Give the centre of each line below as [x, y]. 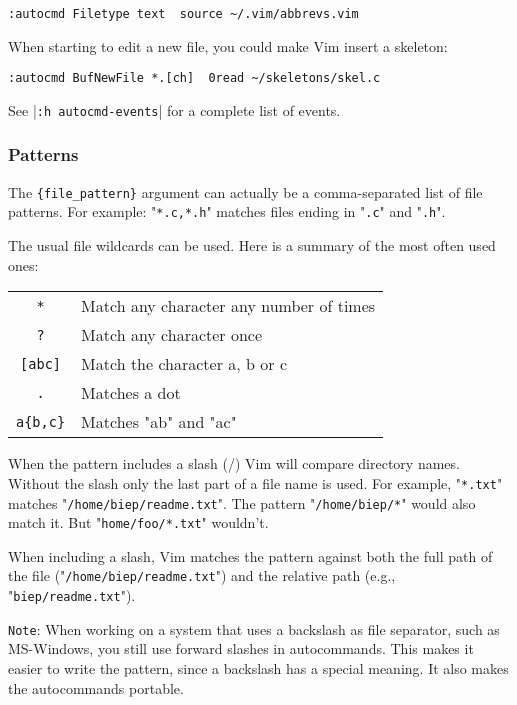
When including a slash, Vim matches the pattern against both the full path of [250, 555]
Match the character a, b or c [184, 364]
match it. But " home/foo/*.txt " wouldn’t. [138, 522]
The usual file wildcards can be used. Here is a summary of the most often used [252, 245]
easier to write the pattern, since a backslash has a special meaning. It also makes [258, 668]
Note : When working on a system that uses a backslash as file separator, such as [254, 628]
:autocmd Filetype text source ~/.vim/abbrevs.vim [183, 14]
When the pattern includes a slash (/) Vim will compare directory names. [234, 463]
